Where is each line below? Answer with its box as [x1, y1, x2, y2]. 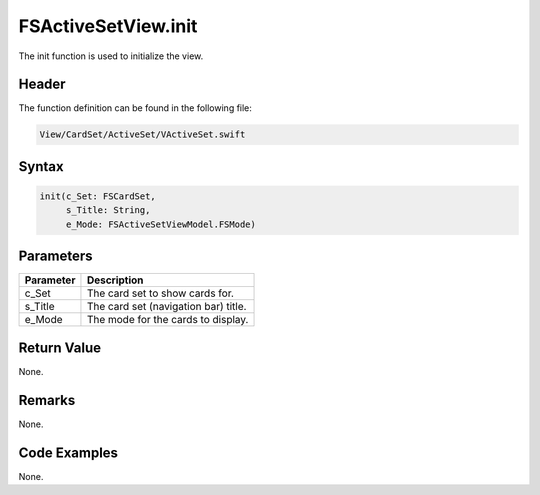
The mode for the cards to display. [86, 313, 249, 327]
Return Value [18, 339, 102, 356]
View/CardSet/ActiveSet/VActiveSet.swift [39, 129, 246, 140]
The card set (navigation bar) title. [86, 300, 247, 314]
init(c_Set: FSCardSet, [39, 191, 157, 202]
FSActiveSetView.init [18, 15, 198, 37]
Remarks [18, 391, 76, 409]
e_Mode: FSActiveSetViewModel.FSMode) [65, 218, 257, 230]
